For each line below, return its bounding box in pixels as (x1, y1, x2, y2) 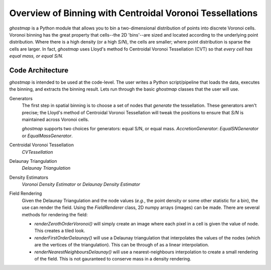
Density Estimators (9, 174, 49, 180)
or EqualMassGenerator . (22, 133, 73, 139)
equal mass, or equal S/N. (9, 53, 64, 59)
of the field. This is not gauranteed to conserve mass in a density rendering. (34, 256, 192, 261)
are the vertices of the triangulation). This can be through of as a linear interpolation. (34, 242, 209, 248)
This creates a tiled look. (34, 228, 85, 234)
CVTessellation (22, 149, 53, 155)
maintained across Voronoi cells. (22, 116, 89, 122)
